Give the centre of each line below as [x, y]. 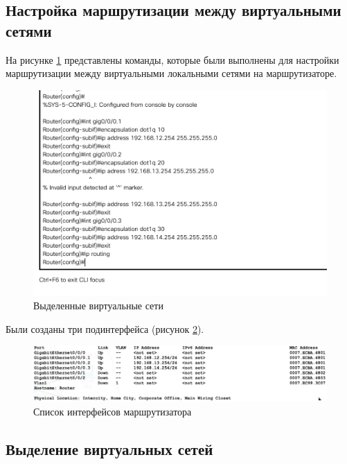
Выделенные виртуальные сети [98, 305]
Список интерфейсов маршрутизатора [113, 411]
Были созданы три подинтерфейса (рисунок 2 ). [105, 328]
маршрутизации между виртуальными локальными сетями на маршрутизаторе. [171, 73]
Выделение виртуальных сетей [109, 448]
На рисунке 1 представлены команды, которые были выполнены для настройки [172, 59]
